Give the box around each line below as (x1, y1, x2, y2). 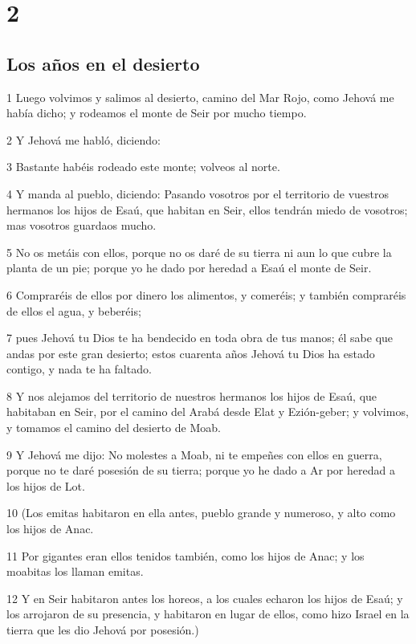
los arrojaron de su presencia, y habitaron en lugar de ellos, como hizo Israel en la (6, 605, 410, 622)
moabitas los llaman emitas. (6, 563, 144, 580)
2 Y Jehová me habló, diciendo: (6, 131, 161, 148)
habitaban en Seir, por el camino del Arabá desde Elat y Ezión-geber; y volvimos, (6, 403, 409, 420)
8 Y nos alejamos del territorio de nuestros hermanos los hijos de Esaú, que (6, 387, 377, 404)
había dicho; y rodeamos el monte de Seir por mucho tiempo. (6, 104, 307, 121)
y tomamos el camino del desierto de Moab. (6, 419, 221, 436)
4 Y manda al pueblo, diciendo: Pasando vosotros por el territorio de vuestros (6, 185, 389, 202)
